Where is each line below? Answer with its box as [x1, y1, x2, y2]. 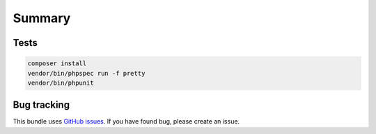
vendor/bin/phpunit [27, 78, 94, 87]
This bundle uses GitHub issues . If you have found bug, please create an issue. [13, 117, 240, 126]
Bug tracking [13, 99, 70, 111]
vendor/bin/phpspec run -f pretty [27, 69, 146, 77]
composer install [27, 60, 87, 67]
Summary [13, 10, 71, 26]
